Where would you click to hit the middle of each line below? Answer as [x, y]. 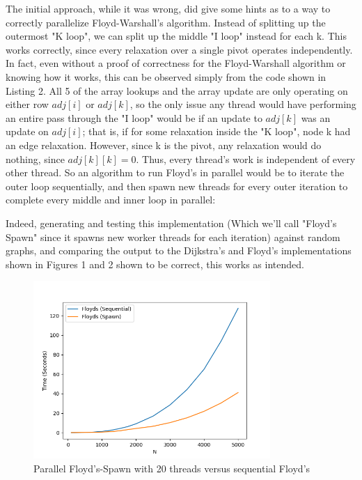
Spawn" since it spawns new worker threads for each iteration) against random [173, 237]
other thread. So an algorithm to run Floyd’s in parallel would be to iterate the [175, 172]
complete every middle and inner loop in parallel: [111, 200]
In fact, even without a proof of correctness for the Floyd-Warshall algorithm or [176, 63]
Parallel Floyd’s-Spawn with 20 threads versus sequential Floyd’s [172, 468]
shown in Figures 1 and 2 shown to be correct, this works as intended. [155, 264]
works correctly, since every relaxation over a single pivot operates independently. [179, 49]
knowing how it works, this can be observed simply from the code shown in [166, 76]
